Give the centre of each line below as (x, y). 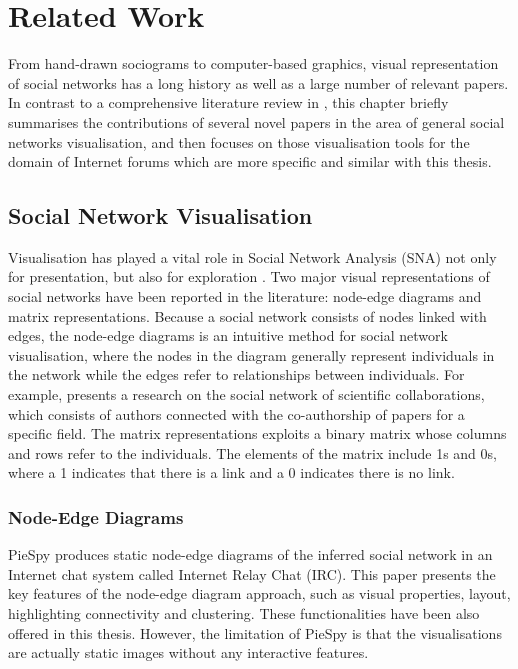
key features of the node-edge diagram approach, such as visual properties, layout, (259, 593)
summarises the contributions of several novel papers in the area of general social (256, 121)
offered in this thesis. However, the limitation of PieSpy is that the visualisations (255, 632)
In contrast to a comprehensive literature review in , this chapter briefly (228, 102)
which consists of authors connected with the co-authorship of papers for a (236, 413)
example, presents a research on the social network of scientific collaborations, (246, 394)
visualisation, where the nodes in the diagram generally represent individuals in (251, 354)
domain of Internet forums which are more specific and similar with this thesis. (250, 161)
